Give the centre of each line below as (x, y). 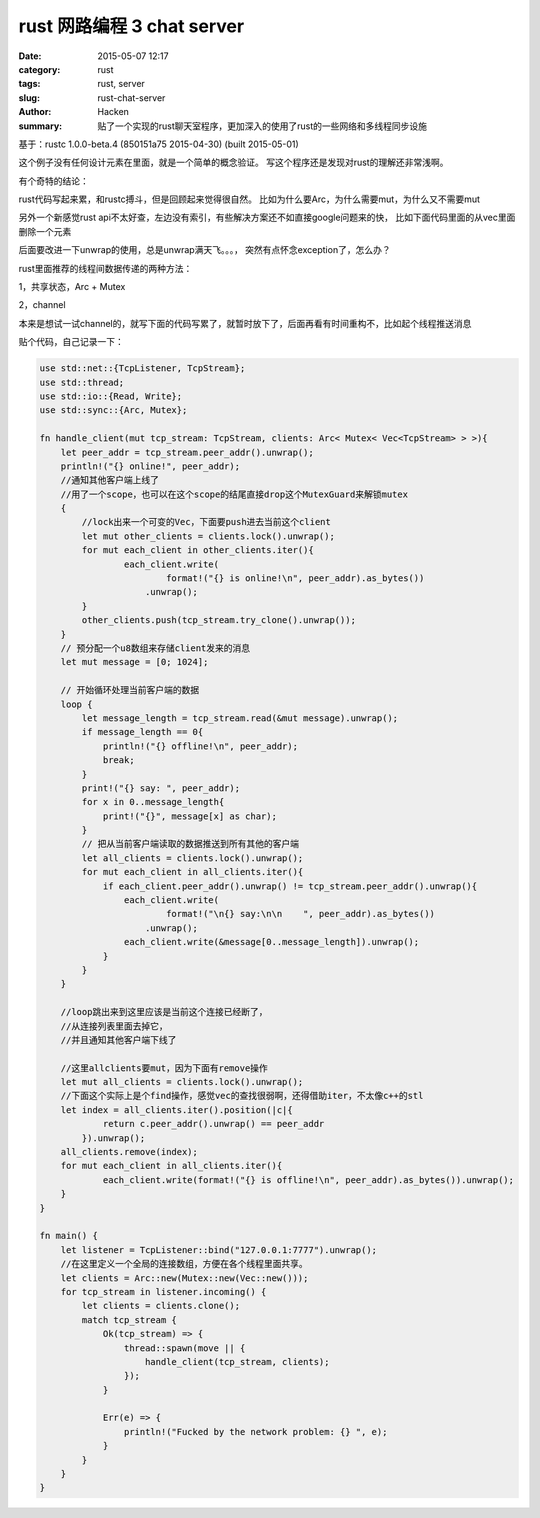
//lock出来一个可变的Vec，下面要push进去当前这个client (206, 522)
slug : (29, 97)
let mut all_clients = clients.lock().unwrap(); (182, 1082)
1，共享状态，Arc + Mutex (72, 287)
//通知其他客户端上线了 (110, 480)
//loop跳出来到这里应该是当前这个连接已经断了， (164, 1012)
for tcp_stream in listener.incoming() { (163, 1291)
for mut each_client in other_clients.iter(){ (197, 550)
